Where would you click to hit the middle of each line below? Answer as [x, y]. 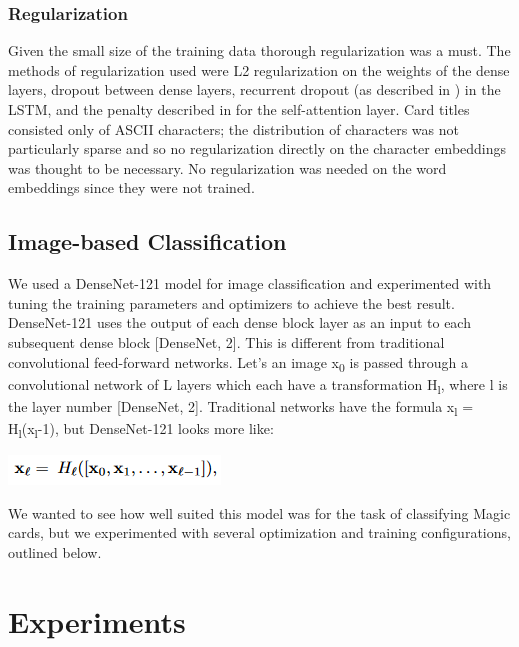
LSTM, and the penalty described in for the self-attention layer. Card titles [239, 109]
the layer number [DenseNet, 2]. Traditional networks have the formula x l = [241, 407]
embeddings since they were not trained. [131, 187]
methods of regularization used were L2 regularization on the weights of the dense [259, 69]
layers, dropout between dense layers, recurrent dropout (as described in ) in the [254, 89]
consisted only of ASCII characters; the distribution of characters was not [233, 128]
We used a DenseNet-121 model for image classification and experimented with [250, 283]
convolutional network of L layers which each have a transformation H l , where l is [258, 385]
